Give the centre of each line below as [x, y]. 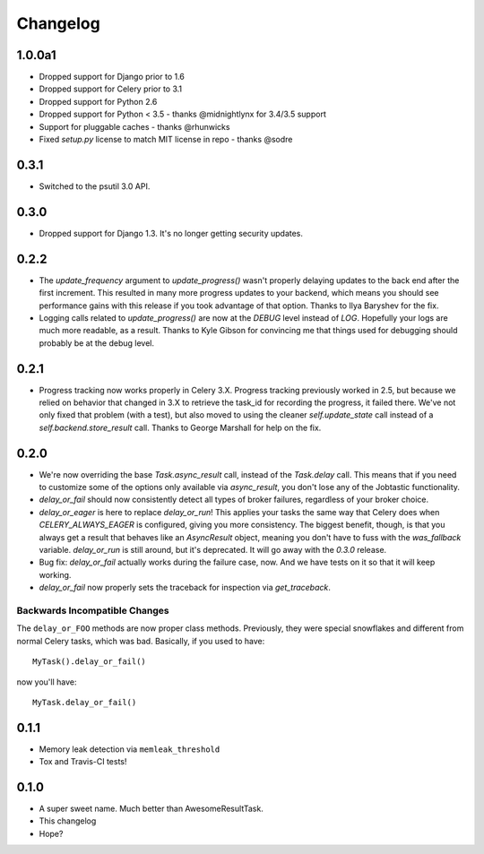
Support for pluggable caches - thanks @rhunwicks [134, 126]
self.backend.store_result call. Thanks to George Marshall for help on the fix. [180, 427]
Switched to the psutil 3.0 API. [95, 186]
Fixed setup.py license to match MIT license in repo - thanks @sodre [166, 140]
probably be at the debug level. [96, 343]
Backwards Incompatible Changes [93, 610]
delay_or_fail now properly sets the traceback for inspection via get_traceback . [185, 588]
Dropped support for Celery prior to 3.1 [111, 89]
